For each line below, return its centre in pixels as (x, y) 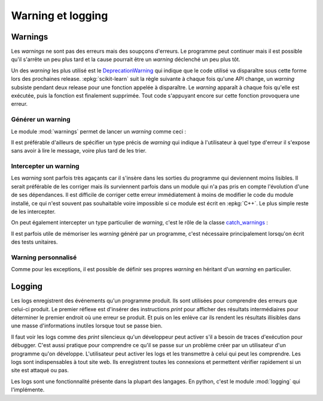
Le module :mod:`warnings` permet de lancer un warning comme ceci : (99, 131)
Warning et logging (60, 16)
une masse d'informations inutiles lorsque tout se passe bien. (87, 326)
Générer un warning (41, 120)
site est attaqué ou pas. (40, 370)
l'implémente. (28, 390)
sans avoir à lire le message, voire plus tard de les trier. (79, 151)
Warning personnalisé (44, 257)
